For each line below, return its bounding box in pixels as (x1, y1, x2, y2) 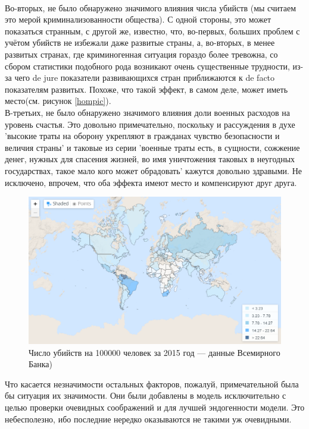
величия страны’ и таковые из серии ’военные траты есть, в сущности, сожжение (5, 141, 300, 153)
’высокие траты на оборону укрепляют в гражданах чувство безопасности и (5, 130, 280, 142)
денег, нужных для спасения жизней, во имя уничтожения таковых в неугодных (5, 153, 295, 165)
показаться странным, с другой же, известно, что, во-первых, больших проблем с (5, 24, 300, 37)
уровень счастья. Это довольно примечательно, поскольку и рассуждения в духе (5, 118, 295, 130)
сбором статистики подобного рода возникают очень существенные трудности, (5, 59, 290, 72)
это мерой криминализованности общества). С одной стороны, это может (5, 13, 271, 26)
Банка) (29, 358, 52, 370)
